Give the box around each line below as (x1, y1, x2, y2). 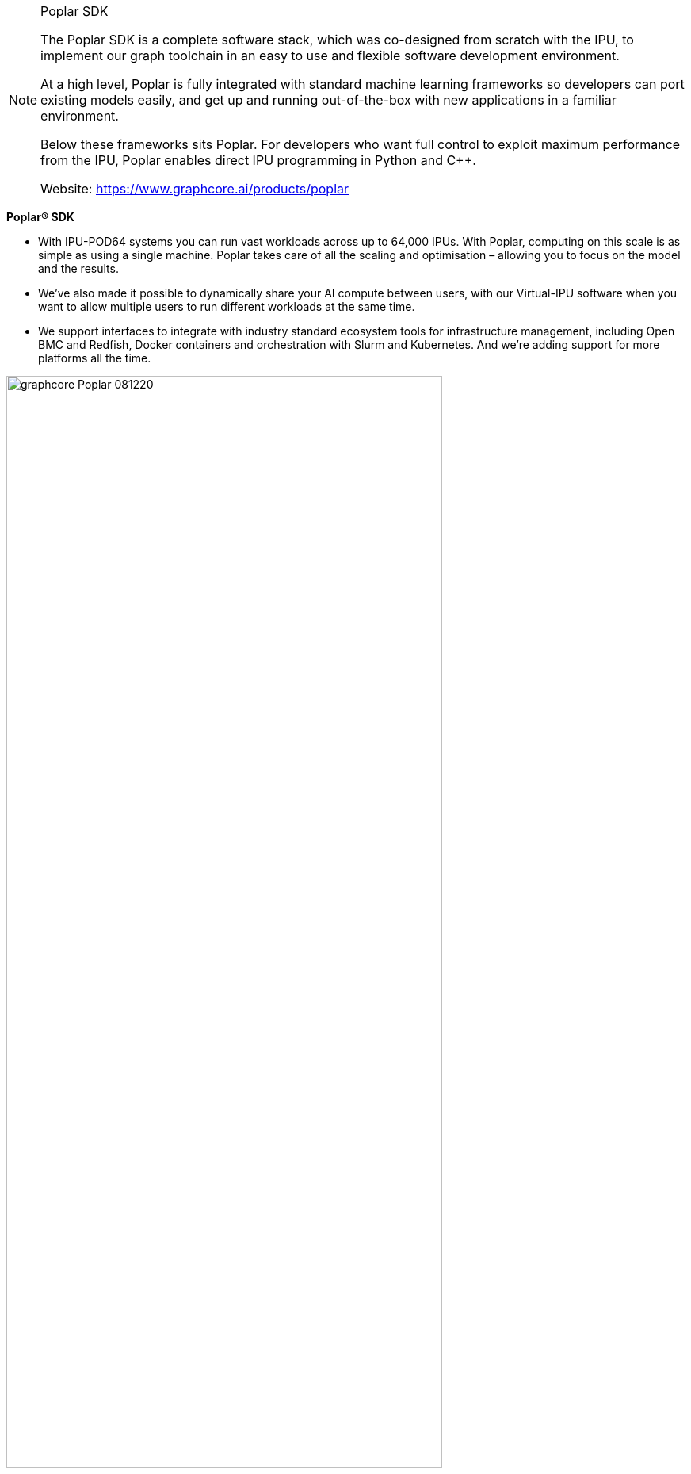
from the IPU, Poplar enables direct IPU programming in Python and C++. (40, 152, 476, 168)
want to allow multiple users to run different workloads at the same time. (38, 300, 415, 313)
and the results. (38, 262, 119, 275)
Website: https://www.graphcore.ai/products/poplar (40, 181, 349, 197)
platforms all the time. (38, 351, 151, 365)
